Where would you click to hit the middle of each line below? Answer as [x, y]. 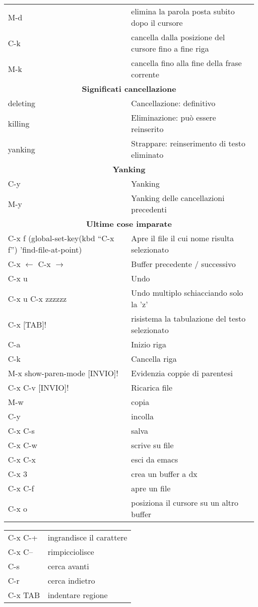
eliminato [147, 155]
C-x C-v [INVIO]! [38, 387]
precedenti [149, 209]
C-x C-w [23, 445]
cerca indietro [71, 580]
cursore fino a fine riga [170, 48]
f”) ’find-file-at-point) [45, 249]
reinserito [147, 129]
